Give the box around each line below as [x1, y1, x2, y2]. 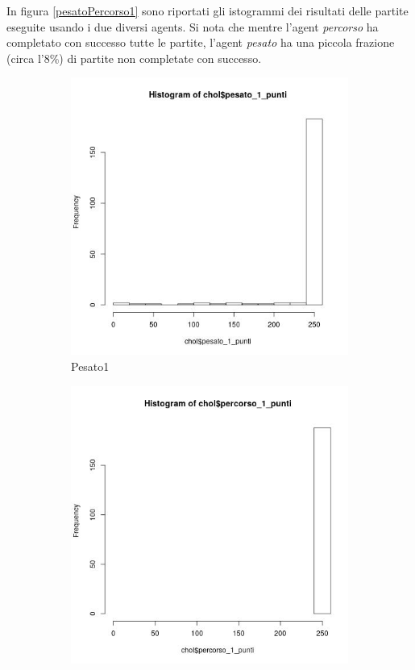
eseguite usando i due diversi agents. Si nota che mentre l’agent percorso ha [6, 18, 379, 35]
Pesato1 [71, 357, 110, 374]
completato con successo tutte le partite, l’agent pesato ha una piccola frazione [6, 34, 395, 51]
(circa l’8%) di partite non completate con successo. [6, 49, 262, 66]
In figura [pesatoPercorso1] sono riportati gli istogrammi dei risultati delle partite [6, 2, 409, 19]
